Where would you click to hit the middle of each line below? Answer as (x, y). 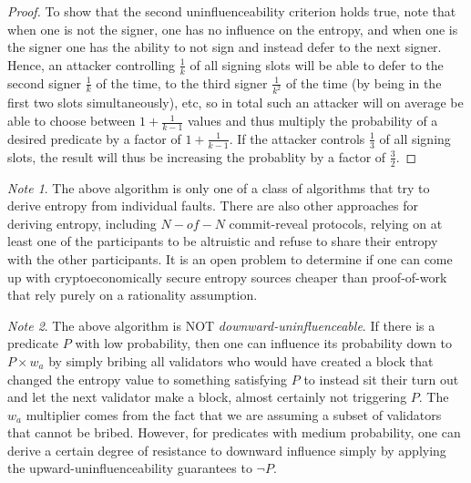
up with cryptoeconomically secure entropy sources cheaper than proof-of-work (227, 277)
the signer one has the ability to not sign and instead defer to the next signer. (225, 47)
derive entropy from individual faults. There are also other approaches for (213, 206)
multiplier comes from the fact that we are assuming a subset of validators (234, 414)
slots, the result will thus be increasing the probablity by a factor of (197, 156)
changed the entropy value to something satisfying (148, 379)
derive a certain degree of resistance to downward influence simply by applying (227, 450)
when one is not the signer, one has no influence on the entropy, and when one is (233, 29)
